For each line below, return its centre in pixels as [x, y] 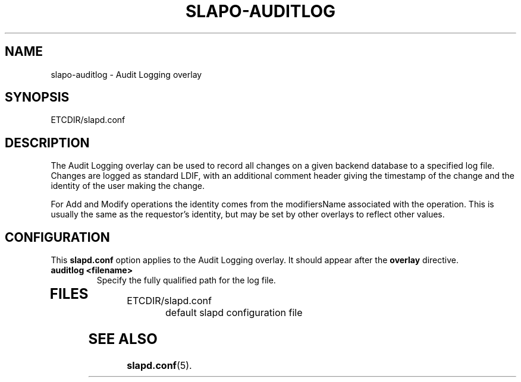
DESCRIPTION [47, 143]
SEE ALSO [123, 339]
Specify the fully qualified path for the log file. [186, 280]
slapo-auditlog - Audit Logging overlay [126, 74]
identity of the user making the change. [128, 186]
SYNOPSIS [37, 97]
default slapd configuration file [234, 313]
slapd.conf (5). [159, 365]
